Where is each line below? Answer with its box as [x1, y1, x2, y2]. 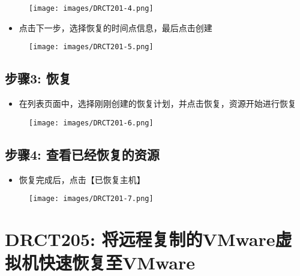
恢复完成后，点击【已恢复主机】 [19, 173, 145, 185]
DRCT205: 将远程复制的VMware [5, 227, 275, 251]
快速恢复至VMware [38, 250, 195, 275]
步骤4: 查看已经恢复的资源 [5, 145, 160, 163]
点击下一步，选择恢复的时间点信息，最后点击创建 [19, 21, 212, 34]
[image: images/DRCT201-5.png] [29, 43, 154, 52]
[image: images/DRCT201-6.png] [29, 118, 154, 127]
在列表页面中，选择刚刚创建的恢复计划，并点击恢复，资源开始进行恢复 [19, 97, 296, 110]
